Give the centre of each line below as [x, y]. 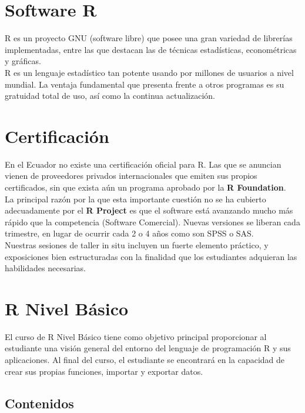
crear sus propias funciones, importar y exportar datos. [104, 371]
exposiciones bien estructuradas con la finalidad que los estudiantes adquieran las [151, 256]
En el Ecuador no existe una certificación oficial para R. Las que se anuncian [143, 164]
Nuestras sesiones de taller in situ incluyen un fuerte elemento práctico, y [137, 244]
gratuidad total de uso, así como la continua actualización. [110, 96]
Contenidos [39, 403]
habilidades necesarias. [45, 268]
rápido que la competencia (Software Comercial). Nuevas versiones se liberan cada [152, 222]
